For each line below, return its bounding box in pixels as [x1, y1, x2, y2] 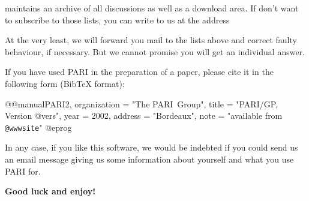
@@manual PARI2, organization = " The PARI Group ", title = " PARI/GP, [5, 97, 278, 110]
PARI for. [5, 164, 41, 177]
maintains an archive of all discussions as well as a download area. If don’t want [5, 2, 299, 14]
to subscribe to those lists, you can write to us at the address [5, 13, 230, 26]
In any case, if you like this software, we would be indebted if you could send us [5, 141, 298, 154]
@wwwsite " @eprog [5, 121, 72, 133]
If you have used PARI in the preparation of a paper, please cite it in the [5, 65, 274, 78]
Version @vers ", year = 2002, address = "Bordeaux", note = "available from [5, 109, 283, 122]
